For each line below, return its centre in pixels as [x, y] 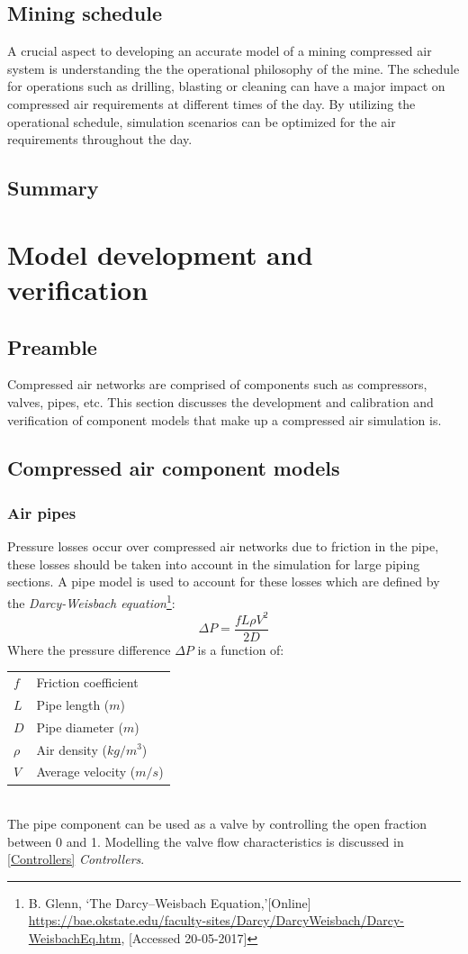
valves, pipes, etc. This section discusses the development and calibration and [220, 401]
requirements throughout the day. [100, 139]
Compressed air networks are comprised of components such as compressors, [217, 384]
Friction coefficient [87, 682]
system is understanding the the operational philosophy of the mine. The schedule [234, 68]
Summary [53, 188]
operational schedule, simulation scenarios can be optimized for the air [202, 121]
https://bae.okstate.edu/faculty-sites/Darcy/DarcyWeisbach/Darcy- [216, 920]
